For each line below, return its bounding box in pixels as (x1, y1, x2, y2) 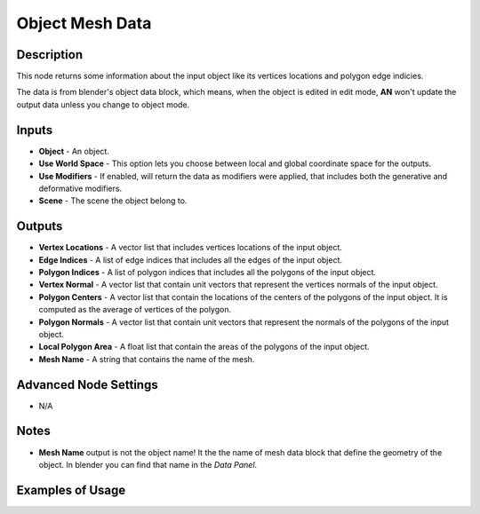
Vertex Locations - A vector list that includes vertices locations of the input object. (38, 242, 342, 253)
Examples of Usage (16, 482, 126, 497)
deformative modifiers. (38, 183, 123, 194)
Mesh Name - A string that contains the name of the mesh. (38, 353, 255, 364)
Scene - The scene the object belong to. (38, 195, 188, 206)
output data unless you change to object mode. (16, 99, 190, 110)
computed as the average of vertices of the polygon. (38, 304, 231, 315)
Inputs (16, 123, 53, 138)
